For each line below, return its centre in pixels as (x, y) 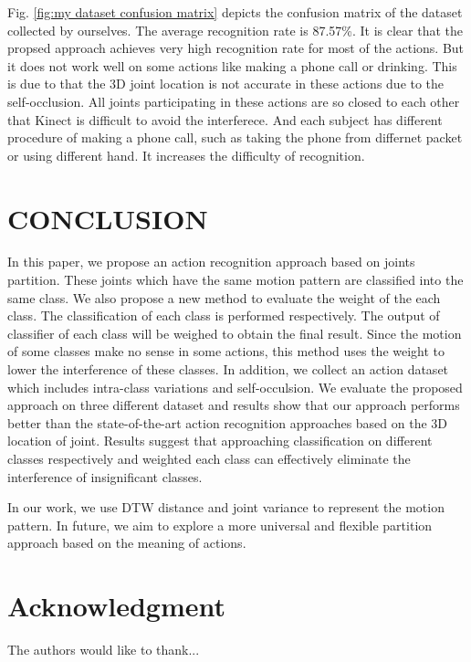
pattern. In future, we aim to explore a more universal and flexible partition (220, 525)
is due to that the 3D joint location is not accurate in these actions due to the (226, 84)
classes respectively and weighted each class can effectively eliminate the (209, 458)
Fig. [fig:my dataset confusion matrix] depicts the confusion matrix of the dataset (235, 12)
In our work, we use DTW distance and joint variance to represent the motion (226, 507)
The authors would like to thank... (104, 650)
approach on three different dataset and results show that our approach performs (234, 405)
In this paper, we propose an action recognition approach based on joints (211, 262)
